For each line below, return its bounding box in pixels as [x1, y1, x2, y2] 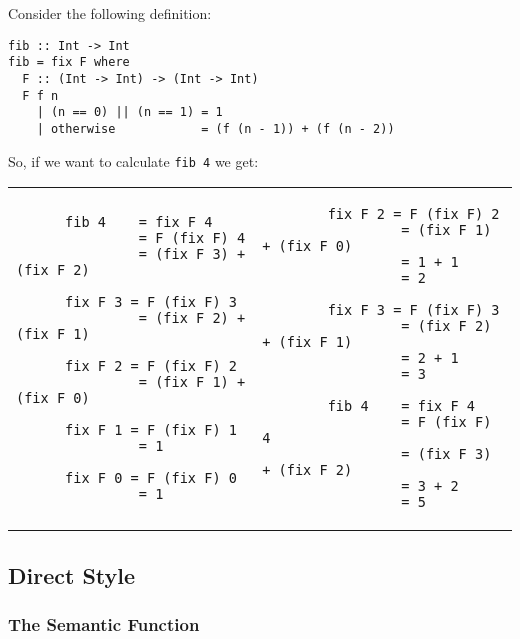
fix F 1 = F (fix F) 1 [65, 422, 237, 439]
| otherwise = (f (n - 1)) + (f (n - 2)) [36, 121, 395, 136]
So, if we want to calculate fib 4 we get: [8, 150, 259, 171]
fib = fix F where [8, 55, 130, 70]
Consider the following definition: [8, 3, 212, 23]
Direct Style [8, 559, 136, 590]
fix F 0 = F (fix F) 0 [65, 470, 237, 487]
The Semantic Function [8, 611, 200, 636]
